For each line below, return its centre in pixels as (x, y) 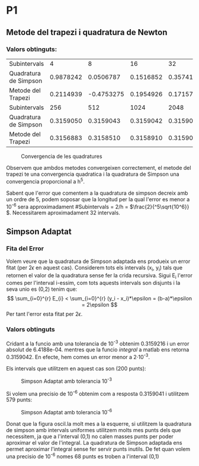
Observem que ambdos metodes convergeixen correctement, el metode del (99, 167)
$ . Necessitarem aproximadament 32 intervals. (63, 213)
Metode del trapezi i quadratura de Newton (87, 32)
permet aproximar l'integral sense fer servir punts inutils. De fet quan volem (98, 449)
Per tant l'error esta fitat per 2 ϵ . (44, 314)
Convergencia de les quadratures (62, 156)
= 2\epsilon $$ (99, 305)
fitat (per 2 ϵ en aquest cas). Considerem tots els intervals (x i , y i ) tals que (94, 268)
